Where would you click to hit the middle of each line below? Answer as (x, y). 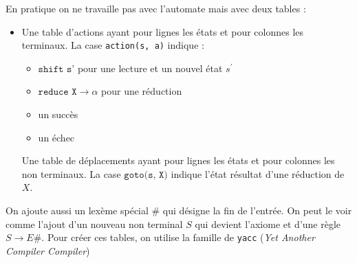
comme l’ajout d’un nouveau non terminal (94, 224)
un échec (56, 137)
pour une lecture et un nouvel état (150, 68)
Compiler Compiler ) (48, 250)
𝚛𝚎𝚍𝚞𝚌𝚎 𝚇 (57, 92)
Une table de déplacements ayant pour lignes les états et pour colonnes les (178, 160)
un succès (58, 114)
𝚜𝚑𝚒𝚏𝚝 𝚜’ (56, 69)
